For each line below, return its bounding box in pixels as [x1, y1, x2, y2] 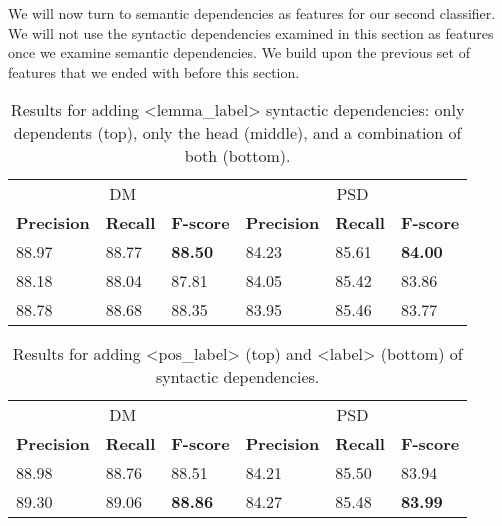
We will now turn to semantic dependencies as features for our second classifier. [8, 3, 496, 23]
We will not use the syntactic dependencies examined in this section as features [8, 22, 494, 43]
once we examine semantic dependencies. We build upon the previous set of [8, 42, 470, 63]
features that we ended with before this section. [8, 61, 300, 82]
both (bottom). [184, 144, 291, 168]
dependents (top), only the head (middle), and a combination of [13, 121, 462, 145]
